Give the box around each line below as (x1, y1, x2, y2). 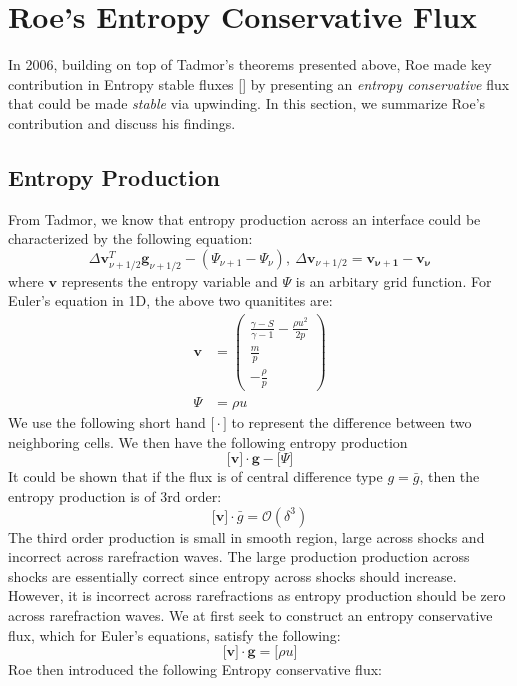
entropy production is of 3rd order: (8, 486, 222, 507)
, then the (419, 466, 480, 487)
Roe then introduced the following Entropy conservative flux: (8, 659, 382, 680)
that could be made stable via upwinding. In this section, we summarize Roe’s (8, 93, 486, 114)
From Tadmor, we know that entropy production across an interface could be (8, 208, 481, 229)
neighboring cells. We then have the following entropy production (8, 431, 408, 452)
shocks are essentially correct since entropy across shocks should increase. (8, 565, 457, 586)
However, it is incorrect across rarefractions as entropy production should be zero (8, 585, 506, 606)
